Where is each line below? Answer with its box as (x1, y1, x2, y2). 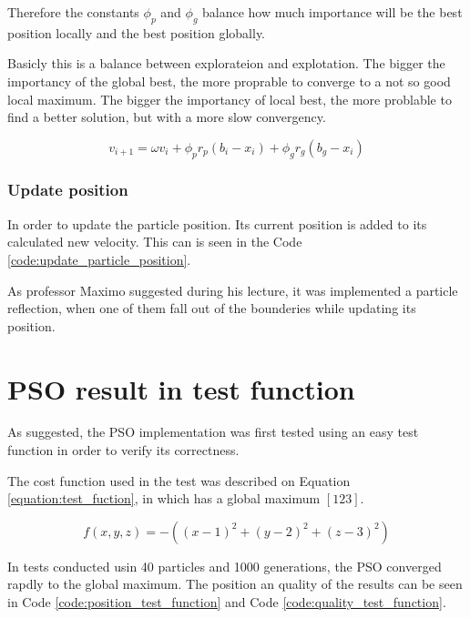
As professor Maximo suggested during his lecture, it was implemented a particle (7, 280, 458, 299)
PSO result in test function (7, 370, 355, 407)
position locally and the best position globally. (7, 23, 266, 42)
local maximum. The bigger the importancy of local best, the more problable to (7, 89, 452, 108)
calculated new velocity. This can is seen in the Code (7, 232, 302, 251)
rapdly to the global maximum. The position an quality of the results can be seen (7, 574, 463, 593)
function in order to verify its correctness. (7, 441, 240, 460)
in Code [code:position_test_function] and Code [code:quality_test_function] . (7, 593, 446, 612)
